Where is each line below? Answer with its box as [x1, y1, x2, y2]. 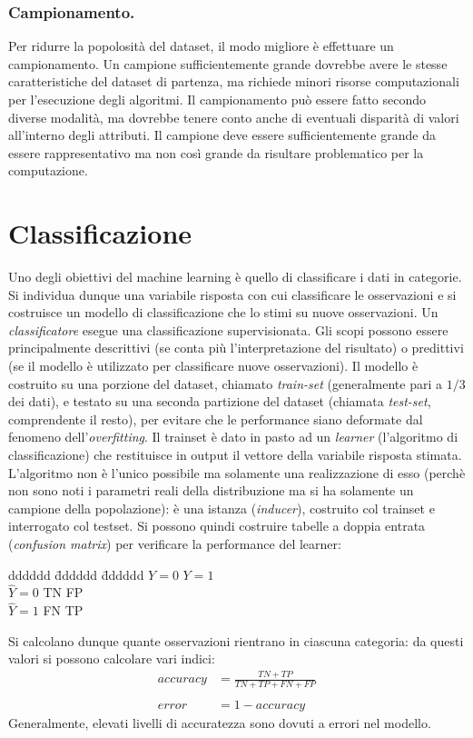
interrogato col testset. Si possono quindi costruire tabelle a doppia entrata [8, 516, 426, 535]
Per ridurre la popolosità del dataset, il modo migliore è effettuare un [8, 36, 394, 55]
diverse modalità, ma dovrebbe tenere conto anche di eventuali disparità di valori [8, 107, 459, 126]
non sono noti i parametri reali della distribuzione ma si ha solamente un [8, 481, 414, 500]
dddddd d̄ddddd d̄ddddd [8, 564, 144, 583]
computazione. [8, 161, 88, 180]
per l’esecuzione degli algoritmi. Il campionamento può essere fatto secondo [8, 90, 427, 108]
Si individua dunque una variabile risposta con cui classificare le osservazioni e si [8, 284, 457, 304]
